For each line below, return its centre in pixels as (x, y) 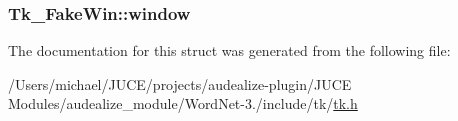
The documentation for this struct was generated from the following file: (229, 50)
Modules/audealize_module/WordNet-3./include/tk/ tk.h (183, 103)
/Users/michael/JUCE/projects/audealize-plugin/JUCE (180, 83)
